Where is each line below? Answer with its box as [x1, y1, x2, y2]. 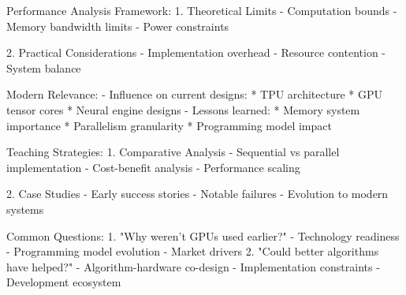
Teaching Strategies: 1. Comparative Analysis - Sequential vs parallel [6, 144, 340, 160]
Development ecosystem [6, 274, 121, 290]
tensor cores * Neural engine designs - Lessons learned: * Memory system [6, 101, 360, 118]
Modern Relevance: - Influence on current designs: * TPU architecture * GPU [6, 86, 383, 103]
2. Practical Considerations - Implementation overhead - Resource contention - [6, 44, 386, 61]
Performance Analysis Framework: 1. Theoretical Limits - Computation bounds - [6, 2, 397, 18]
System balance [6, 59, 81, 76]
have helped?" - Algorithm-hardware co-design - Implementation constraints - [6, 258, 380, 274]
